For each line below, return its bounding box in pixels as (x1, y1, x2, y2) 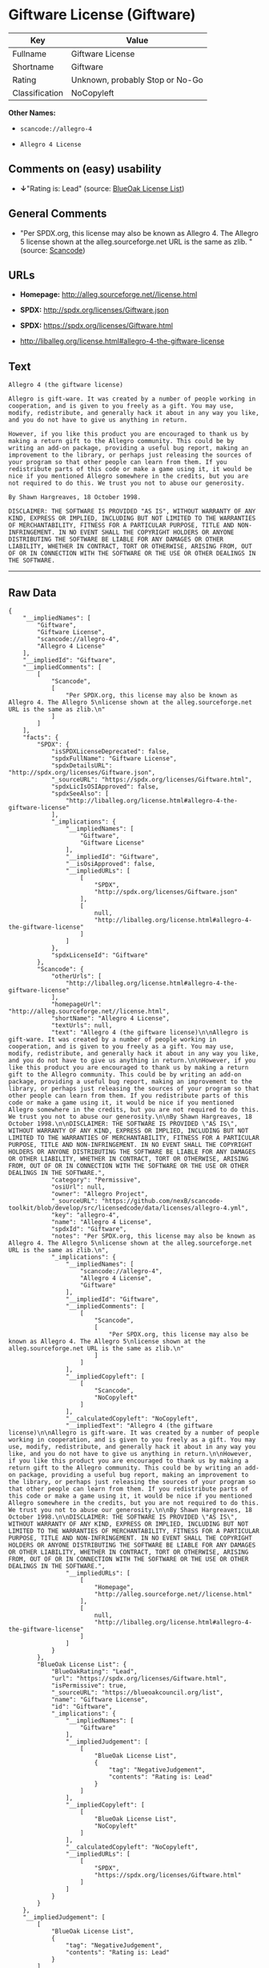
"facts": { (22, 734, 59, 742)
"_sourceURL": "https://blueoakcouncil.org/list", (50, 1689, 224, 1697)
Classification (12, 87, 64, 98)
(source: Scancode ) (19, 245, 86, 254)
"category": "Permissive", (50, 1176, 142, 1184)
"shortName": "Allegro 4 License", (50, 1014, 171, 1023)
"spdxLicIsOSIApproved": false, (50, 783, 159, 791)
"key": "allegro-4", (50, 1211, 120, 1219)
